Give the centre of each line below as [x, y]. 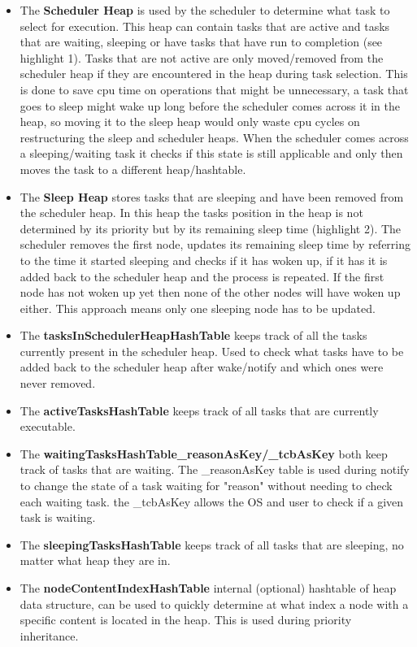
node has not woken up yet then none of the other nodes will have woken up [210, 292]
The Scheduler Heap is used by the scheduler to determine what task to [205, 10]
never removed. [58, 383]
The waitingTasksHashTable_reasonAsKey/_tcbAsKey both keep [204, 453]
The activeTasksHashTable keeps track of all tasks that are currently [199, 410]
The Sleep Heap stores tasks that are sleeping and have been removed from [212, 196]
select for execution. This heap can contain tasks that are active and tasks [205, 26]
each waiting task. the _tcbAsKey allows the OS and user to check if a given [212, 501]
